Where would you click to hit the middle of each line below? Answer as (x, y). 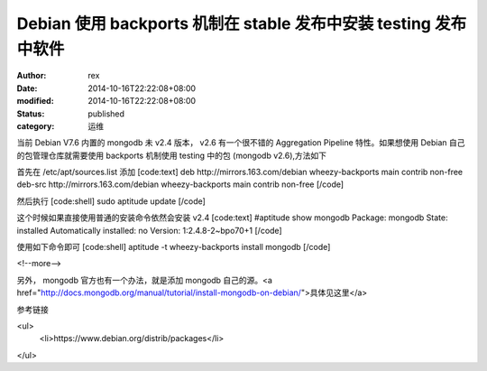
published (106, 114)
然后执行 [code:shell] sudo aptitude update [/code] (111, 201)
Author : (32, 76)
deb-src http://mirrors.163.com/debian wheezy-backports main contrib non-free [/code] (180, 184)
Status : (31, 114)
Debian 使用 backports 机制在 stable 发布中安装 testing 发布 (242, 23)
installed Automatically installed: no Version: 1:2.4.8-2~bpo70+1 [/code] (150, 230)
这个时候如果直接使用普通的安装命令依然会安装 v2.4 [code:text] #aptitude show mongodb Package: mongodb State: (232, 218)
